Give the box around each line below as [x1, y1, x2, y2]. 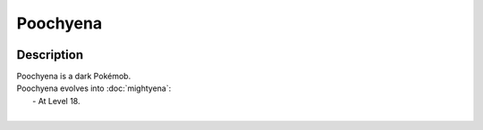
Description [16, 47, 84, 62]
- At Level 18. [32, 95, 80, 106]
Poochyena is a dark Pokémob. [16, 71, 131, 82]
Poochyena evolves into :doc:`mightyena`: [16, 83, 172, 93]
